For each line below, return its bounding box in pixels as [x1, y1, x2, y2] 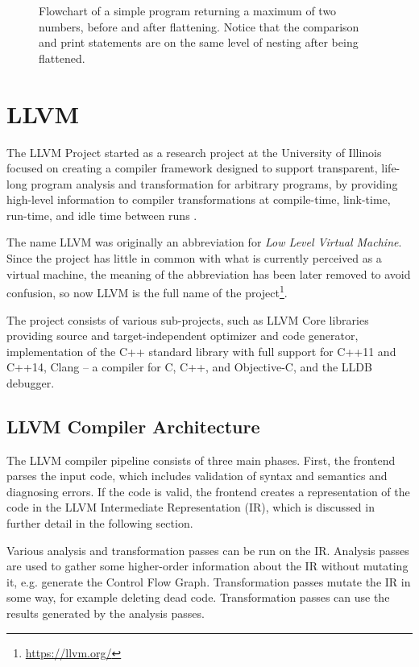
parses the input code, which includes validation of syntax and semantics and [6, 467, 388, 484]
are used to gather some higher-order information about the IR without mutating [6, 557, 409, 574]
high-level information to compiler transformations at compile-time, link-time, [6, 191, 391, 208]
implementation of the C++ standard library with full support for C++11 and [6, 342, 396, 359]
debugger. [6, 374, 55, 391]
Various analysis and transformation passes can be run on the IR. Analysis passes [6, 541, 409, 558]
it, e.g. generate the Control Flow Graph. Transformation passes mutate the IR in [6, 573, 411, 590]
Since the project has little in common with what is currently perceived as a [6, 250, 382, 267]
